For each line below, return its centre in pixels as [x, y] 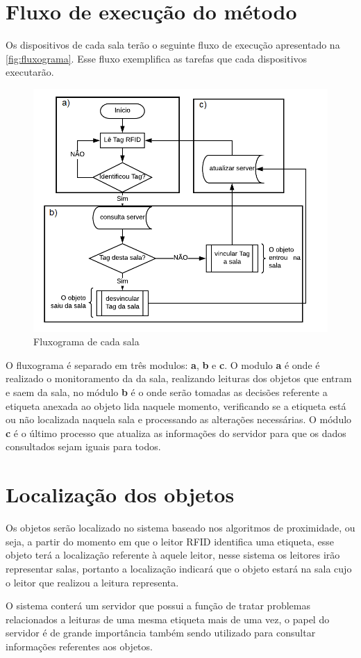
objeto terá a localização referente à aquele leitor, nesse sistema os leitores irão [173, 555]
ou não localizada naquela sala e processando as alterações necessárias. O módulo [179, 419]
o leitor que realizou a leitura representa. [92, 582]
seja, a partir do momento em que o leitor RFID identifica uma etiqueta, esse [170, 541]
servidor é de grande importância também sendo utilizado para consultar [161, 633]
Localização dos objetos [120, 494]
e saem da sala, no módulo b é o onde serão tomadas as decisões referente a [167, 392]
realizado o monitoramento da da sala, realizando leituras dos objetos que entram [179, 378]
